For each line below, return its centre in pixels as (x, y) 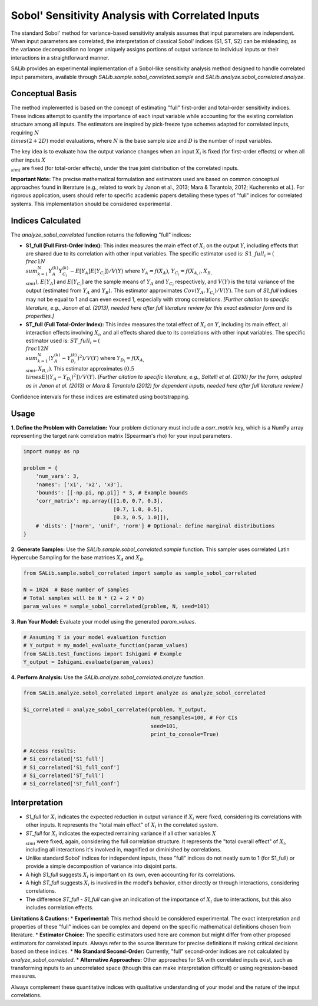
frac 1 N (36, 261)
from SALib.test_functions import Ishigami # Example (102, 654)
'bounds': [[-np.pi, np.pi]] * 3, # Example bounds (112, 493)
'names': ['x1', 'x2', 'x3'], (79, 484)
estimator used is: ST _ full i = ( (63, 341)
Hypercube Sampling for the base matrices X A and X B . (78, 558)
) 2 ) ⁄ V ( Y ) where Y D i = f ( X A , (111, 359)
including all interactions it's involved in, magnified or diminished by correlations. (124, 850)
